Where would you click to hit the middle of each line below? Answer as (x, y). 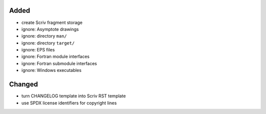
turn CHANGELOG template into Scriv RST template (74, 96)
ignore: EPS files (38, 50)
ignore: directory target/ (48, 43)
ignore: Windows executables (51, 70)
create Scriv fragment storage (52, 23)
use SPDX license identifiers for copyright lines (69, 103)
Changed (23, 84)
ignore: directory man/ (44, 36)
